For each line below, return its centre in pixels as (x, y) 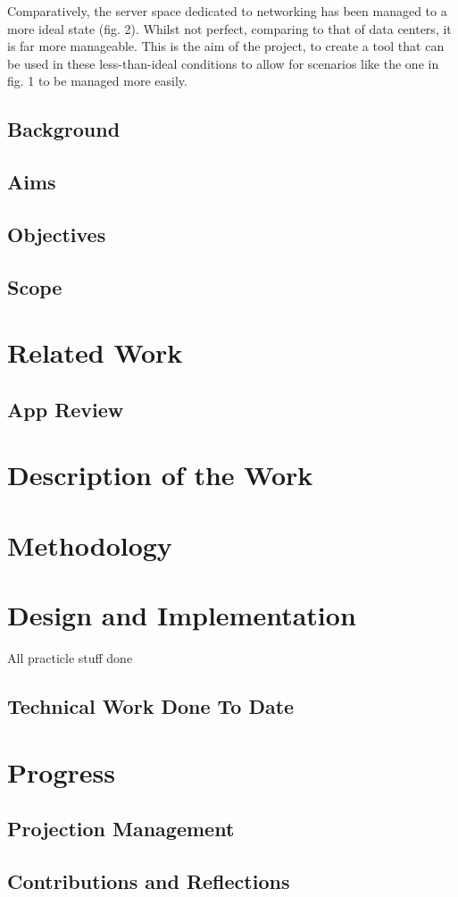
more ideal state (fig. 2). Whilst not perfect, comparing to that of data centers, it (229, 28)
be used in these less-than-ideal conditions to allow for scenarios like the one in (223, 63)
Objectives (57, 234)
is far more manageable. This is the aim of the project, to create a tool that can (226, 46)
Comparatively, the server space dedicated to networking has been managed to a (227, 11)
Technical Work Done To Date (151, 706)
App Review (66, 409)
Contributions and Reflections (149, 881)
